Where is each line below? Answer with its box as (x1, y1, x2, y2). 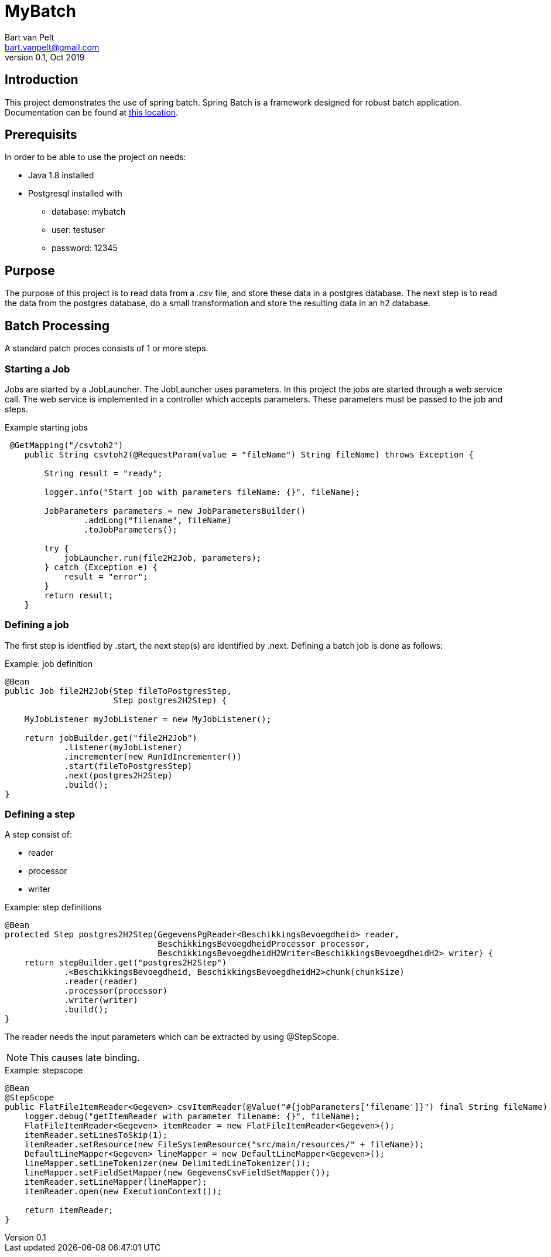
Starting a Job (5, 362, 70, 375)
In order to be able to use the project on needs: (5, 152, 186, 162)
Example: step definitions (5, 902, 102, 913)
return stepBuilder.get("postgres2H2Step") (24, 958, 227, 968)
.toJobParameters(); (83, 524, 178, 534)
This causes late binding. (30, 1052, 140, 1064)
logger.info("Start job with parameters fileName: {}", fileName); (44, 487, 360, 497)
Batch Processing (5, 318, 109, 333)
